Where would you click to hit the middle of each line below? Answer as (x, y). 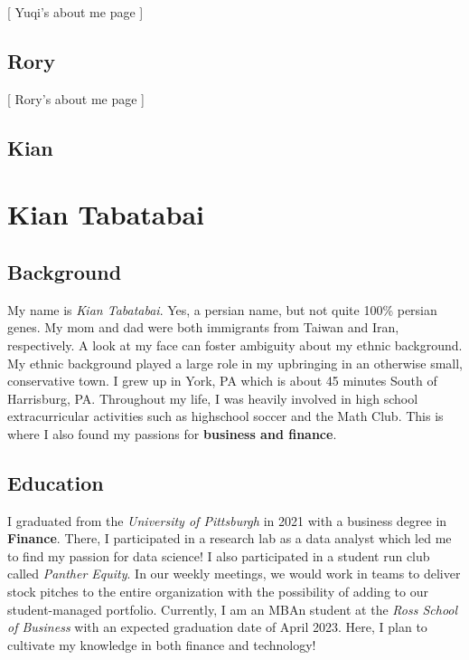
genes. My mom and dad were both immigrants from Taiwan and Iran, (203, 327)
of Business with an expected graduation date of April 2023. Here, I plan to (217, 627)
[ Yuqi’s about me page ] (75, 12)
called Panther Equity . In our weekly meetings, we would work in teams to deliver (234, 574)
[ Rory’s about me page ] (76, 98)
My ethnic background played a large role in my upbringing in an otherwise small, (235, 363)
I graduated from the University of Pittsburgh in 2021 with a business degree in (227, 520)
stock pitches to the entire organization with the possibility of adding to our (218, 592)
